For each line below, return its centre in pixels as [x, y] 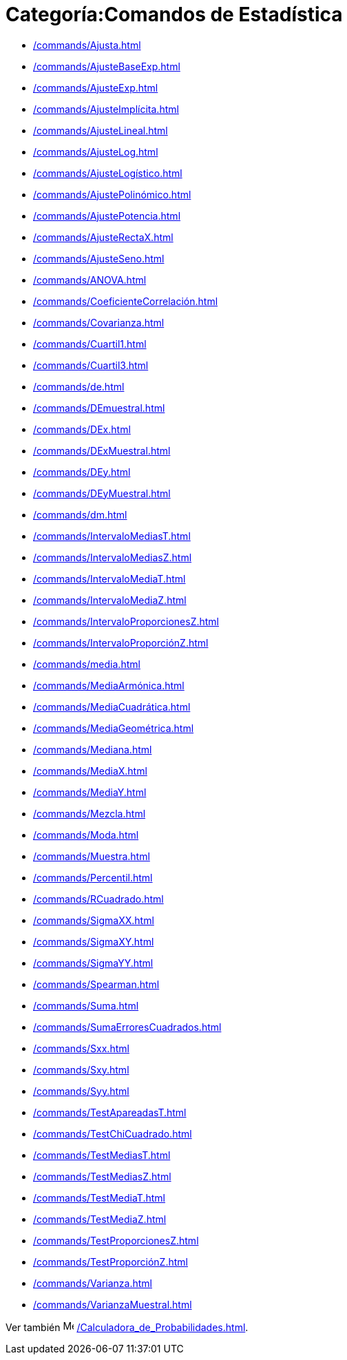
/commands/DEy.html [82, 472]
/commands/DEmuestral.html [99, 408]
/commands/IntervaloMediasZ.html [113, 557]
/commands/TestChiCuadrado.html [113, 1133]
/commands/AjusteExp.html [96, 87]
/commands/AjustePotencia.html [107, 216]
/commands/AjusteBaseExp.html [107, 66]
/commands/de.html [79, 386]
